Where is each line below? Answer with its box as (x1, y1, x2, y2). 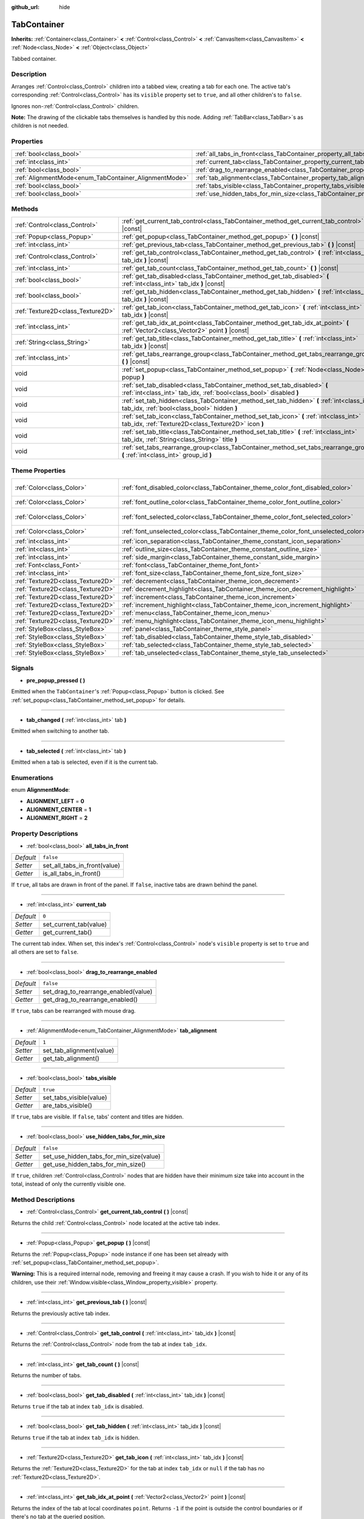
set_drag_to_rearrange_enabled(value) (42, 987, 153, 996)
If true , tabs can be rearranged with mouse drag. (11, 1007, 136, 1014)
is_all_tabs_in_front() (42, 869, 101, 877)
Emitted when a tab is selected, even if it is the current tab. (11, 758, 158, 766)
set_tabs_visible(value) (42, 1094, 107, 1102)
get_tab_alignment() (42, 1054, 99, 1063)
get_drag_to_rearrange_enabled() (42, 995, 138, 1004)
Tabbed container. (11, 55, 57, 62)
